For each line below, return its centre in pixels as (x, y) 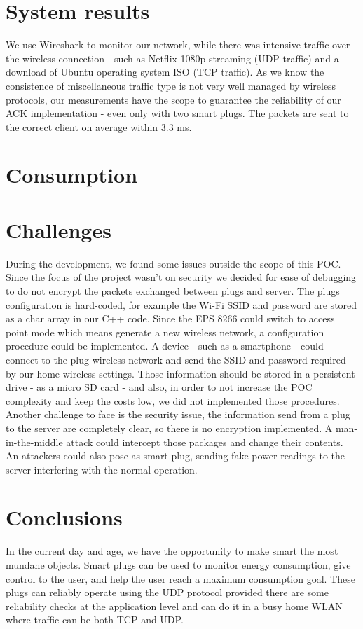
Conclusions (64, 517)
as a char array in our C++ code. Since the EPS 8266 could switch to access (170, 318)
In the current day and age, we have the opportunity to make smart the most (172, 551)
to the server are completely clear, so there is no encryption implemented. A (169, 428)
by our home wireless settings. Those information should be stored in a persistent (180, 373)
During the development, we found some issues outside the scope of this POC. (173, 263)
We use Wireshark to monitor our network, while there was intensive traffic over (178, 44)
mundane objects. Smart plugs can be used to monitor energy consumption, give (178, 565)
